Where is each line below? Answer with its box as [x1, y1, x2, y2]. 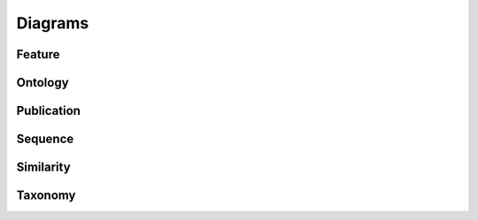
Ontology [16, 75, 70, 90]
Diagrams [16, 13, 89, 33]
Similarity [16, 160, 71, 175]
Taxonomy [16, 188, 76, 203]
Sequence [16, 132, 74, 147]
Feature [16, 47, 60, 62]
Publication [16, 103, 81, 118]
